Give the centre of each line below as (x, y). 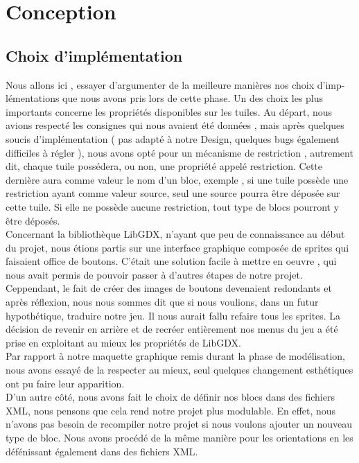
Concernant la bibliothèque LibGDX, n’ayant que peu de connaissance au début (175, 234)
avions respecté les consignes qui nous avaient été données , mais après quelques (175, 125)
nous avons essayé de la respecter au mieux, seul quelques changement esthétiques (179, 370)
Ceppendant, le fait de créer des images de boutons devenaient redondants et (169, 288)
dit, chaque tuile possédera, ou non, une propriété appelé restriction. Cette (164, 166)
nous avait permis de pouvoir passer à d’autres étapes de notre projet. (154, 274)
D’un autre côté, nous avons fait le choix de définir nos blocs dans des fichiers (170, 397)
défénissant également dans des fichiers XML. (102, 451)
